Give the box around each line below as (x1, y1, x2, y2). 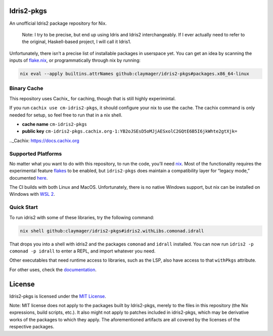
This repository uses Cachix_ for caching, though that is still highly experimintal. (9, 95, 176, 101)
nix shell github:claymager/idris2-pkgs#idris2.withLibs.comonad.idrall (20, 228, 204, 234)
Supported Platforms (9, 150, 62, 157)
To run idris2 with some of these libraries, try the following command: (9, 214, 154, 220)
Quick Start (9, 204, 38, 211)
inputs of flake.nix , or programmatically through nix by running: (9, 57, 141, 63)
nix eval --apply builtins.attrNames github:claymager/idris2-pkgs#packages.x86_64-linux (20, 71, 250, 77)
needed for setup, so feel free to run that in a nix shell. (9, 112, 122, 118)
